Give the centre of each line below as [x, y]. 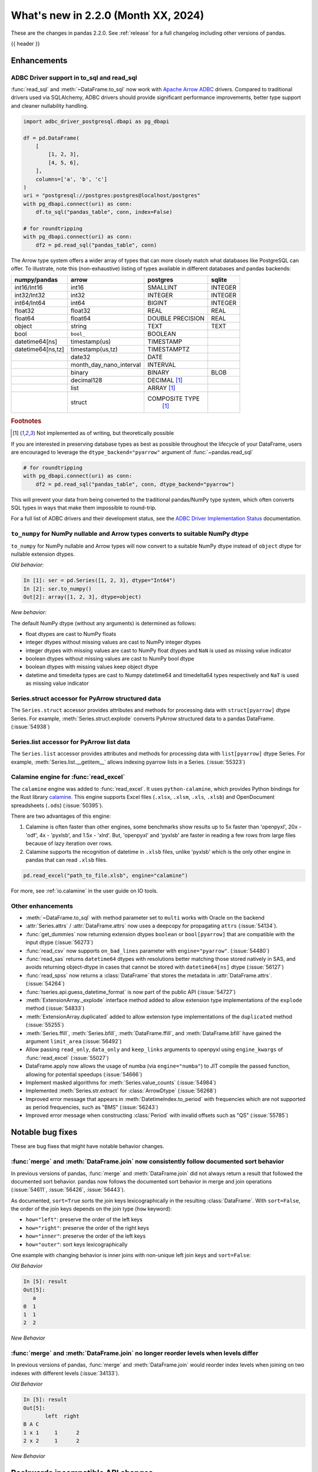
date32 [81, 357]
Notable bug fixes [44, 1133]
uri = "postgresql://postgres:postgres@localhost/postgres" [112, 195]
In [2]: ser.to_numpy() [58, 589]
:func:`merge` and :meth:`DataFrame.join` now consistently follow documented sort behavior [148, 1162]
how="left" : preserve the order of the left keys [84, 1219]
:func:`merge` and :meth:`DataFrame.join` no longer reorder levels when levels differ [135, 1353]
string [79, 326]
